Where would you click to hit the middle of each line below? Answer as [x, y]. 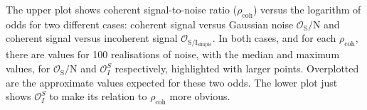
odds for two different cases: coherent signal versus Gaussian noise [150, 24]
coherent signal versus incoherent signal [92, 38]
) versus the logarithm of [307, 9]
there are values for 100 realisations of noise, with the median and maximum [173, 54]
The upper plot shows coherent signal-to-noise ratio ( [122, 9]
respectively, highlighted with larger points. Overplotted [237, 68]
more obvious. [200, 96]
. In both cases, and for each [274, 38]
